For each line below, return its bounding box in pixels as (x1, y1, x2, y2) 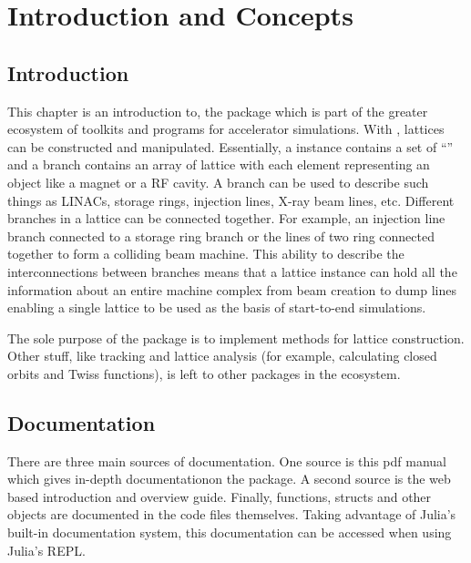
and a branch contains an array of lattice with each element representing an (7, 155, 430, 174)
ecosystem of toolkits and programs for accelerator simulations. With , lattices (7, 119, 445, 138)
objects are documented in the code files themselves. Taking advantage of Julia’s (7, 505, 456, 524)
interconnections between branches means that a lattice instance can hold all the (7, 261, 457, 281)
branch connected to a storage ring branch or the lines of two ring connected (7, 226, 435, 245)
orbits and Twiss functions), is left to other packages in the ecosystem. (7, 363, 401, 383)
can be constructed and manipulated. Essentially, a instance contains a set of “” (7, 137, 454, 156)
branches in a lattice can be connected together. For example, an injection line (7, 209, 445, 228)
